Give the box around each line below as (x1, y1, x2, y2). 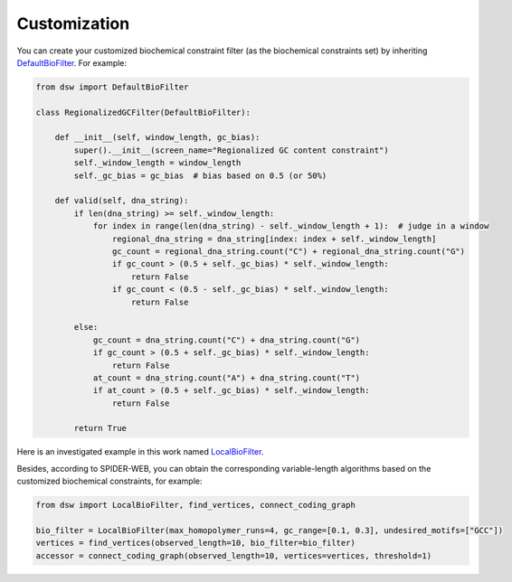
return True (73, 423, 127, 434)
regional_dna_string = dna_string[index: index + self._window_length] (111, 233, 437, 244)
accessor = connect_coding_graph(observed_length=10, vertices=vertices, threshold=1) (35, 550, 432, 560)
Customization (16, 14, 130, 33)
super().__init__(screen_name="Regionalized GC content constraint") (73, 145, 389, 155)
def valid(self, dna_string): (54, 195, 189, 206)
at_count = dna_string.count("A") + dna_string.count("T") (92, 372, 361, 383)
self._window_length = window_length (73, 158, 242, 168)
